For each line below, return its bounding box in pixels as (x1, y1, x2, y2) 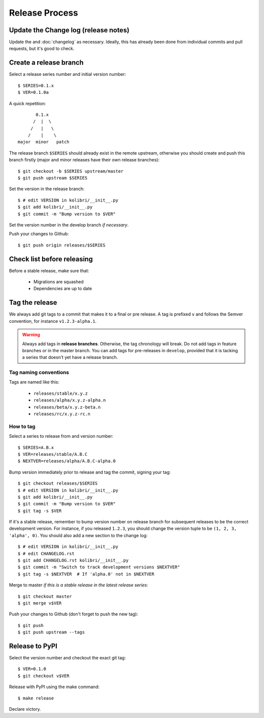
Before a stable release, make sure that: (9, 268, 89, 273)
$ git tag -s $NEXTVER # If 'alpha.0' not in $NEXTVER (18, 571, 154, 577)
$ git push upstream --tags (18, 629, 85, 635)
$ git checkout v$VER (18, 673, 69, 678)
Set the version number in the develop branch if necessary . (9, 222, 129, 227)
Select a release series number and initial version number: (9, 71, 126, 77)
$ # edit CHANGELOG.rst (18, 551, 75, 556)
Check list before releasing (9, 255, 93, 263)
